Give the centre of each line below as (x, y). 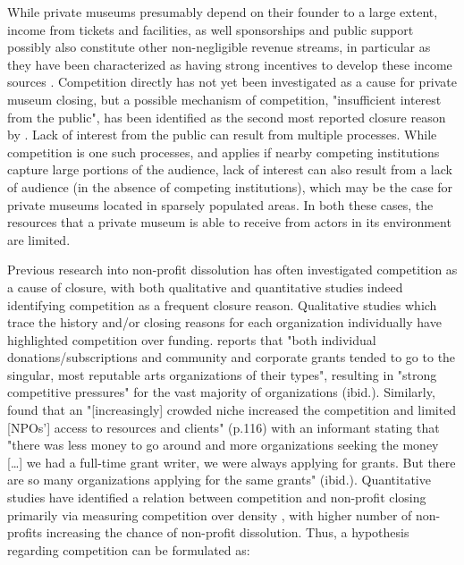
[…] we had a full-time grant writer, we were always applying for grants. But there (232, 462)
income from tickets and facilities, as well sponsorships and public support (211, 29)
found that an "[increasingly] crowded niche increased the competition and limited (232, 410)
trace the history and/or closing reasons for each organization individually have (224, 322)
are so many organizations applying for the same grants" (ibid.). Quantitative (219, 480)
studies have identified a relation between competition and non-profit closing (217, 498)
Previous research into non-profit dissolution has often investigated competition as (232, 270)
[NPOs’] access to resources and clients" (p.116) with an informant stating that (224, 427)
